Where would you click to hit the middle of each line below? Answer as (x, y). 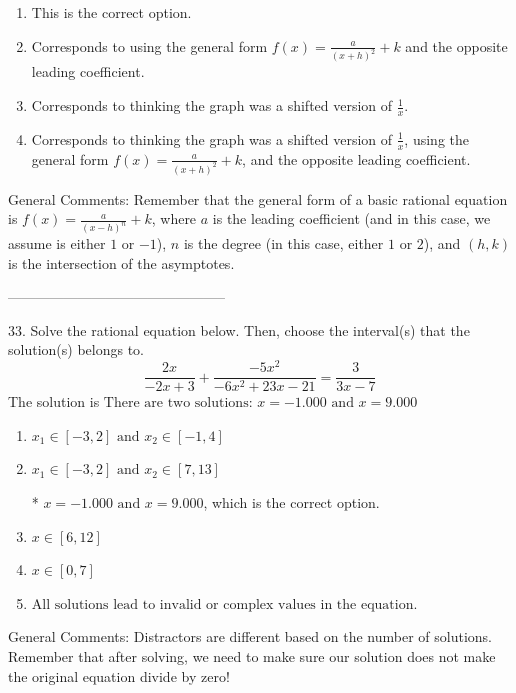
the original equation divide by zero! (119, 675)
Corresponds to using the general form (149, 45)
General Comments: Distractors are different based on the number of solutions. (250, 636)
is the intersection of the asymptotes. (121, 262)
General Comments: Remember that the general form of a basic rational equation (258, 198)
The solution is (54, 401)
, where (174, 218)
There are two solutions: (178, 403)
